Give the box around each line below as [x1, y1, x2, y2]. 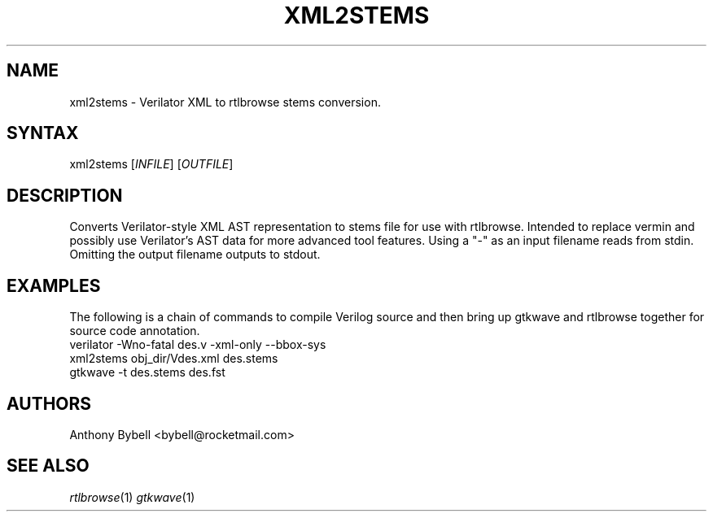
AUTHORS [7, 393, 92, 414]
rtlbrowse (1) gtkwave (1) [69, 490, 195, 504]
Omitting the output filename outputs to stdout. [69, 247, 321, 262]
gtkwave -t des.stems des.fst [69, 365, 225, 380]
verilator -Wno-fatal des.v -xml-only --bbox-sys [69, 337, 326, 352]
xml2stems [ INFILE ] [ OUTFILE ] [69, 157, 234, 172]
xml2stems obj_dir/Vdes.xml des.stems [69, 351, 278, 366]
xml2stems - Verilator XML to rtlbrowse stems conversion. [69, 94, 381, 109]
